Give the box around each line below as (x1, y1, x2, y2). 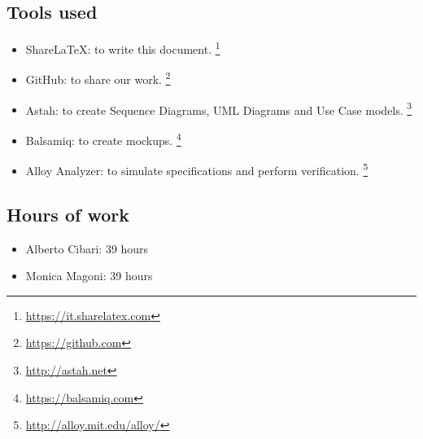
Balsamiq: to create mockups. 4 (25, 129, 181, 148)
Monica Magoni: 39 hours (25, 267, 153, 284)
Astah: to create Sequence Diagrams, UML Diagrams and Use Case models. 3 (25, 99, 412, 118)
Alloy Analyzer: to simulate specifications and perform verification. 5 (25, 160, 368, 178)
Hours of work (7, 201, 129, 226)
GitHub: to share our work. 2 (25, 68, 171, 88)
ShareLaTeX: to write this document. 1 (25, 38, 220, 57)
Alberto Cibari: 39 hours (25, 239, 149, 257)
